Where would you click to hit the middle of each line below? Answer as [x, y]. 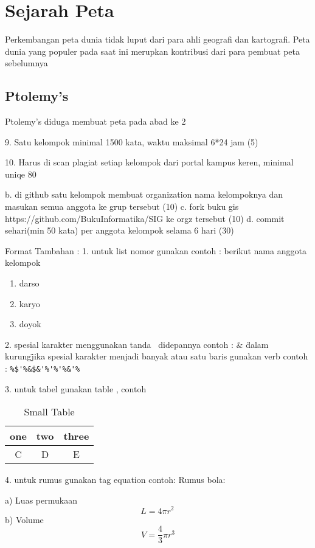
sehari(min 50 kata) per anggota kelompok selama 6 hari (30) [119, 230]
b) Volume [24, 519]
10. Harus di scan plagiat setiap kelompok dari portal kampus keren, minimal [149, 162]
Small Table [49, 412]
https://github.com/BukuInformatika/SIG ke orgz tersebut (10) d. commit [145, 218]
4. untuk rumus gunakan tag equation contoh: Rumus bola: [115, 480]
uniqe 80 [21, 174]
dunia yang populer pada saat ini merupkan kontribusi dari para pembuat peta [152, 51]
